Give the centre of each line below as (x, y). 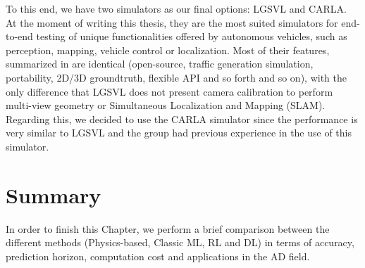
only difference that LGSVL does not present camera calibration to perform (169, 91)
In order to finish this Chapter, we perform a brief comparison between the (168, 228)
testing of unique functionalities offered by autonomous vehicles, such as (192, 36)
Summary (54, 194)
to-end (19, 36)
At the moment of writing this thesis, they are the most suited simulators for (172, 22)
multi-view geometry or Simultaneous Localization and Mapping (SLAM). (166, 105)
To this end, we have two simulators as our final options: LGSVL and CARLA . (176, 8)
